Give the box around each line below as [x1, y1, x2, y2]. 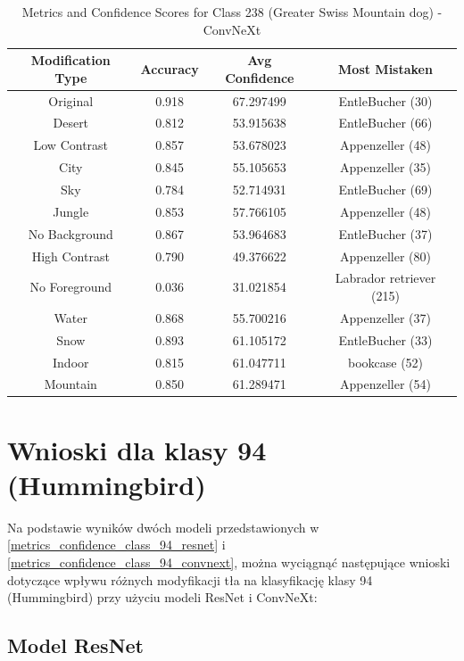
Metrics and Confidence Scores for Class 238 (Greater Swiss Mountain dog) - [21, 3, 443, 21]
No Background [28, 224, 113, 243]
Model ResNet [7, 632, 144, 659]
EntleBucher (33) [338, 330, 433, 349]
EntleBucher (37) [338, 224, 433, 243]
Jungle [53, 202, 89, 220]
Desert [53, 113, 89, 132]
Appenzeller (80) [340, 246, 431, 265]
